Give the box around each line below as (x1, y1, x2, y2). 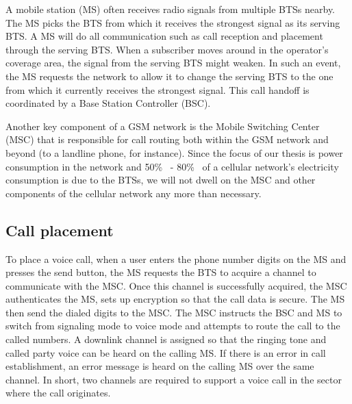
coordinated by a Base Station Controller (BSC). (5, 96, 211, 110)
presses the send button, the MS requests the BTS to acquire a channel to (5, 265, 316, 279)
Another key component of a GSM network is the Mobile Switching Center (5, 118, 320, 133)
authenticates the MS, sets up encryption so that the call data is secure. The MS (5, 292, 345, 306)
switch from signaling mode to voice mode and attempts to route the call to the (5, 318, 340, 333)
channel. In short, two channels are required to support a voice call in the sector (5, 372, 342, 386)
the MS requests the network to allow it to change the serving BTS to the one (5, 68, 334, 83)
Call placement (5, 219, 114, 240)
